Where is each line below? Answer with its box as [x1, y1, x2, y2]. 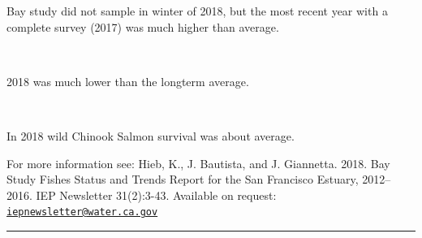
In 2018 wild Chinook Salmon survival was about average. [6, 127, 295, 144]
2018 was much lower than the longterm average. [6, 72, 249, 89]
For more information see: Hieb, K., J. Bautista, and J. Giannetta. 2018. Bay [6, 154, 390, 171]
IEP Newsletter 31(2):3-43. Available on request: [36, 186, 277, 203]
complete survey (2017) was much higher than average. [6, 18, 279, 35]
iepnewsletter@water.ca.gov [6, 206, 158, 219]
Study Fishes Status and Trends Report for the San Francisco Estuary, [6, 171, 359, 188]
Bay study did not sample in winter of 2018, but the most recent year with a [6, 2, 388, 19]
